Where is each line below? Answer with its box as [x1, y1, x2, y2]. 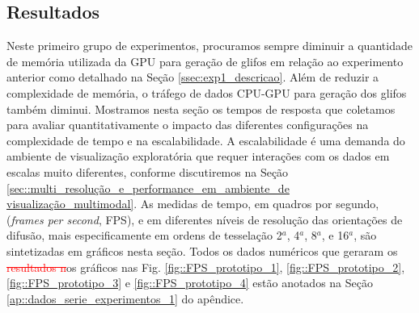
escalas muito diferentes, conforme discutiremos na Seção [6, 163, 289, 180]
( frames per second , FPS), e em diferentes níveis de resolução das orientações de [6, 211, 403, 227]
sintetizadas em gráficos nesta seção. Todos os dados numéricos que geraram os [6, 242, 398, 259]
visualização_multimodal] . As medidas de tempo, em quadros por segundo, [6, 195, 379, 212]
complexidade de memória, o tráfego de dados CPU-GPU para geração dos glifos [6, 84, 407, 101]
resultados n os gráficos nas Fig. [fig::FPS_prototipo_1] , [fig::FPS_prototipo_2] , [6, 258, 405, 275]
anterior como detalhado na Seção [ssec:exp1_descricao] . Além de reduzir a [6, 69, 379, 86]
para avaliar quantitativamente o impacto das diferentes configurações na [6, 116, 369, 133]
